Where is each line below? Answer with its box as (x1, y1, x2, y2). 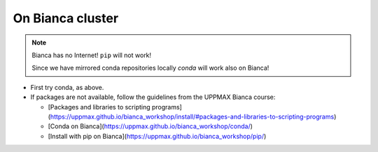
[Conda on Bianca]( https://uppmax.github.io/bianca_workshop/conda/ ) (48, 122, 253, 130)
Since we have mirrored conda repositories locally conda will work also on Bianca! (31, 63, 269, 73)
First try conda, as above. (30, 83, 104, 91)
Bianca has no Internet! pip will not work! (31, 51, 152, 59)
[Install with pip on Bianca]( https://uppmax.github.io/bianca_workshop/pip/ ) (48, 132, 267, 140)
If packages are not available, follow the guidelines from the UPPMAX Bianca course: (30, 93, 276, 101)
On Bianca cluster (13, 10, 119, 26)
